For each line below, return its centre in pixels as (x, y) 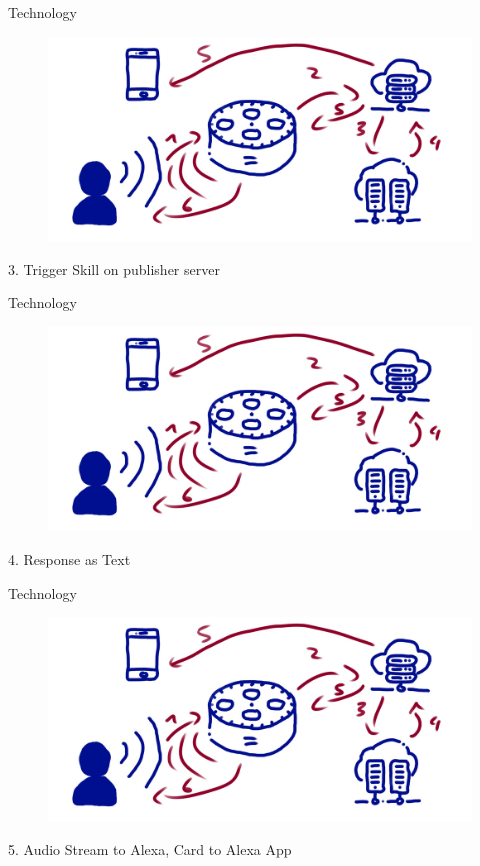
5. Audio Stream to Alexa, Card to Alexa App (150, 849)
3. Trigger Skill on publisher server (114, 268)
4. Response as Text (69, 559)
